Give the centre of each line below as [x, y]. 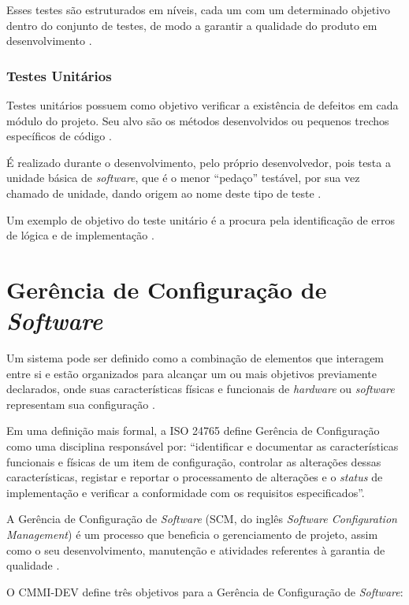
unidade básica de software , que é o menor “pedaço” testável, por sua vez [183, 178]
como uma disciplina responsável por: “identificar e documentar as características [203, 446]
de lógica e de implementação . [80, 235]
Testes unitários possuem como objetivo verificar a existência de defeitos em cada [203, 105]
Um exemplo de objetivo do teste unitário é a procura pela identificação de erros [201, 219]
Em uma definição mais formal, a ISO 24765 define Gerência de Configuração [193, 431]
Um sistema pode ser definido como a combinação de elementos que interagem [195, 358]
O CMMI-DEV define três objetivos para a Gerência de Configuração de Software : [205, 591]
